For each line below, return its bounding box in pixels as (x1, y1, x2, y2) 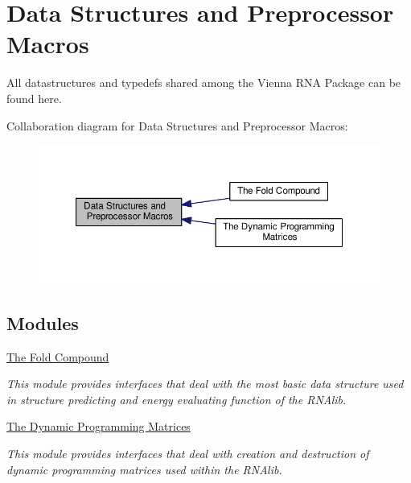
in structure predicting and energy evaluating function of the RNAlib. (6, 390, 347, 407)
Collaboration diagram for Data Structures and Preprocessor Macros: (6, 117, 348, 134)
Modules (6, 310, 79, 335)
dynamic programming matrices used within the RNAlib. (6, 460, 282, 477)
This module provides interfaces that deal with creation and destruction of (6, 445, 369, 462)
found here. (6, 89, 62, 106)
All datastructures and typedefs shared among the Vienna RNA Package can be (6, 74, 401, 91)
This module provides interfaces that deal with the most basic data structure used (6, 375, 404, 392)
